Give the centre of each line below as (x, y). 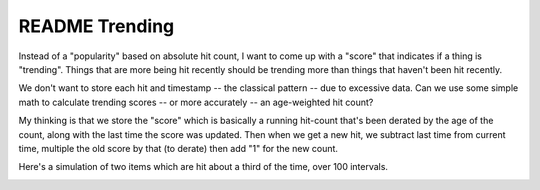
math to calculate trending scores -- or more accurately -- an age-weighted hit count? (196, 102)
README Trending (96, 26)
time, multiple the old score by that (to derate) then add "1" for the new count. (178, 148)
